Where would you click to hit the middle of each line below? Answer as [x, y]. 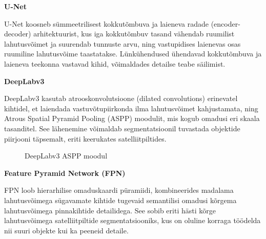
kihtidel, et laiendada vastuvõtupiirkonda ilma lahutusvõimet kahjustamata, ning [131, 108]
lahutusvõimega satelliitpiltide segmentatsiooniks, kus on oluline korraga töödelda [132, 220]
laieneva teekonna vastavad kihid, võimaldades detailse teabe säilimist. [115, 63]
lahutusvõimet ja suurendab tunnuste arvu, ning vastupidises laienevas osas [122, 43]
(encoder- [226, 23]
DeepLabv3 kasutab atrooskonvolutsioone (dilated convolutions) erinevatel [121, 98]
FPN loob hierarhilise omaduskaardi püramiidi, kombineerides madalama [119, 190]
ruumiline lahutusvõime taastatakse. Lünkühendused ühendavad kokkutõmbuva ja [133, 54]
